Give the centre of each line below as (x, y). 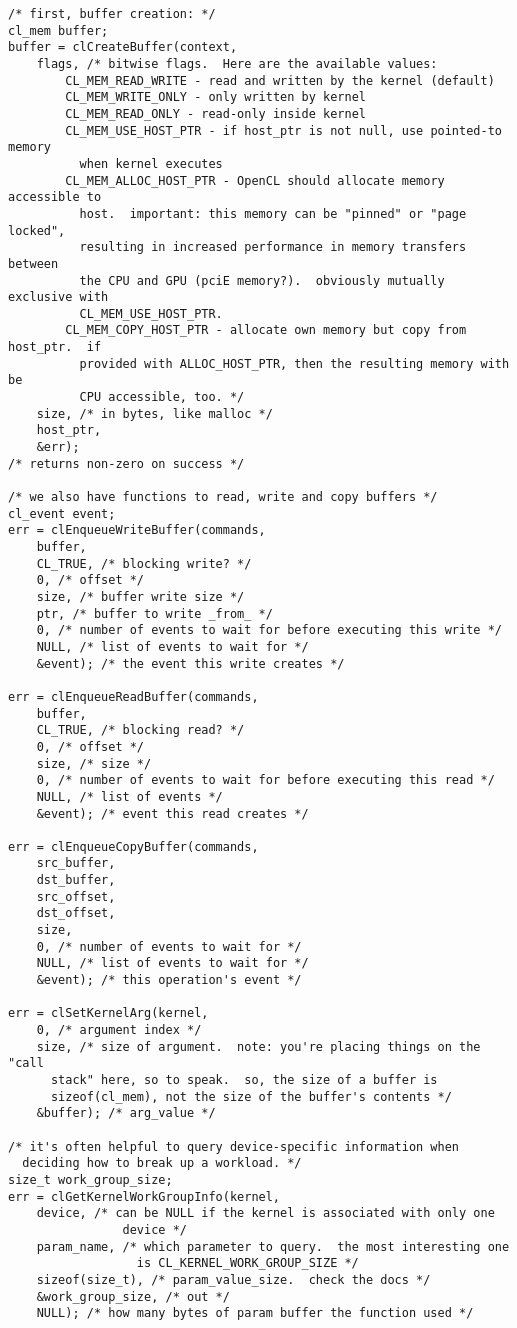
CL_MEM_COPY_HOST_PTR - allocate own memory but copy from (266, 330)
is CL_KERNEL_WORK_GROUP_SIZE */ (247, 1263)
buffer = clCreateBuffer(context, (123, 47)
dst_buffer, (76, 880)
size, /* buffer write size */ (140, 596)
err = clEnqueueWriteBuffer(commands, (137, 530)
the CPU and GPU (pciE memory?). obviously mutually (262, 280)
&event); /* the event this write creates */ (190, 663)
